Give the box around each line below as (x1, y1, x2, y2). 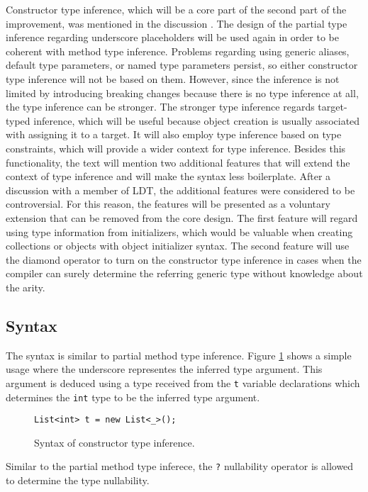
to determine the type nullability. (6, 473, 150, 488)
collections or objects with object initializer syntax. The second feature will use (6, 238, 350, 253)
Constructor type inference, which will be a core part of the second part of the (6, 2, 347, 16)
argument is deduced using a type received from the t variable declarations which (6, 375, 360, 390)
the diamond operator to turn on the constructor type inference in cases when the (6, 252, 362, 267)
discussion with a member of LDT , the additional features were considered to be (6, 182, 355, 197)
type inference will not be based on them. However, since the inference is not (6, 71, 340, 86)
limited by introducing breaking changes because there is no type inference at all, (6, 85, 359, 100)
